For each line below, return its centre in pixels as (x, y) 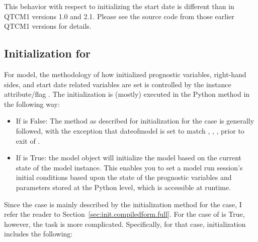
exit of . (28, 140)
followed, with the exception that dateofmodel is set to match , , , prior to (130, 130)
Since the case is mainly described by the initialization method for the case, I (123, 204)
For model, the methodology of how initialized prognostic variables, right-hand (125, 74)
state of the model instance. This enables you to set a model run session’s (129, 167)
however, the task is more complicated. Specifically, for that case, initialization (125, 224)
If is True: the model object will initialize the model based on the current (129, 158)
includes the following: (38, 234)
